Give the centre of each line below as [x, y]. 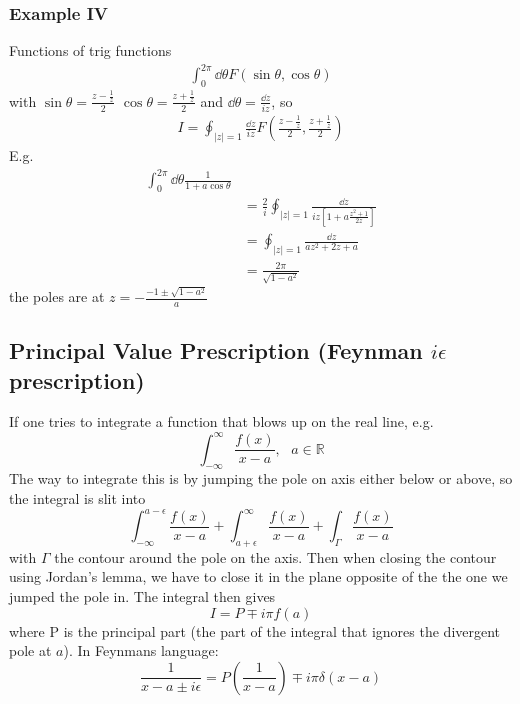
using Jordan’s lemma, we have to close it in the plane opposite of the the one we [258, 576]
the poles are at [57, 296]
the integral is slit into [77, 497]
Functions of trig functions [90, 50]
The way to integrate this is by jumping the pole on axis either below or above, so [261, 478]
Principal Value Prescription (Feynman [216, 350]
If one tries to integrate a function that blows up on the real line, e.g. [221, 421]
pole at [30, 650]
